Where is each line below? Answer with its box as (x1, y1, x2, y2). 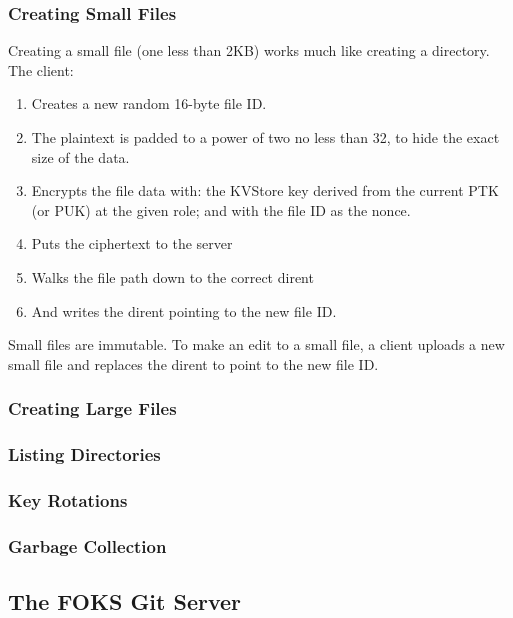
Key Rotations (8, 487, 128, 512)
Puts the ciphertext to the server (31, 233, 233, 254)
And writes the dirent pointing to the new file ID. (31, 300, 337, 321)
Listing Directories (8, 442, 161, 467)
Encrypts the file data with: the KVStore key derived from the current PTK (31, 180, 499, 201)
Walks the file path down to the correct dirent (31, 266, 314, 287)
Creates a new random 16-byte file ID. (31, 93, 267, 114)
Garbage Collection (8, 533, 167, 558)
